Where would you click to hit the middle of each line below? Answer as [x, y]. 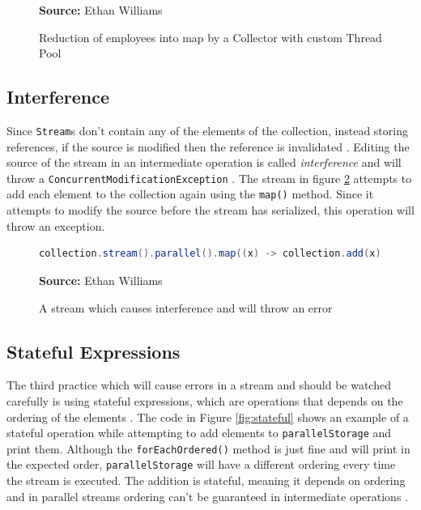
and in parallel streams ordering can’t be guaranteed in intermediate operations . [207, 496]
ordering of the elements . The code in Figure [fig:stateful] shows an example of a [208, 416]
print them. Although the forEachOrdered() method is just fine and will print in [208, 448]
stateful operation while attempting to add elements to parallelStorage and [199, 433]
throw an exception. [56, 225]
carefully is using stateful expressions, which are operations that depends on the [205, 400]
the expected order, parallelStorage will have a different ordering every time [201, 464]
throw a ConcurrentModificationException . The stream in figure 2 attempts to [209, 178]
